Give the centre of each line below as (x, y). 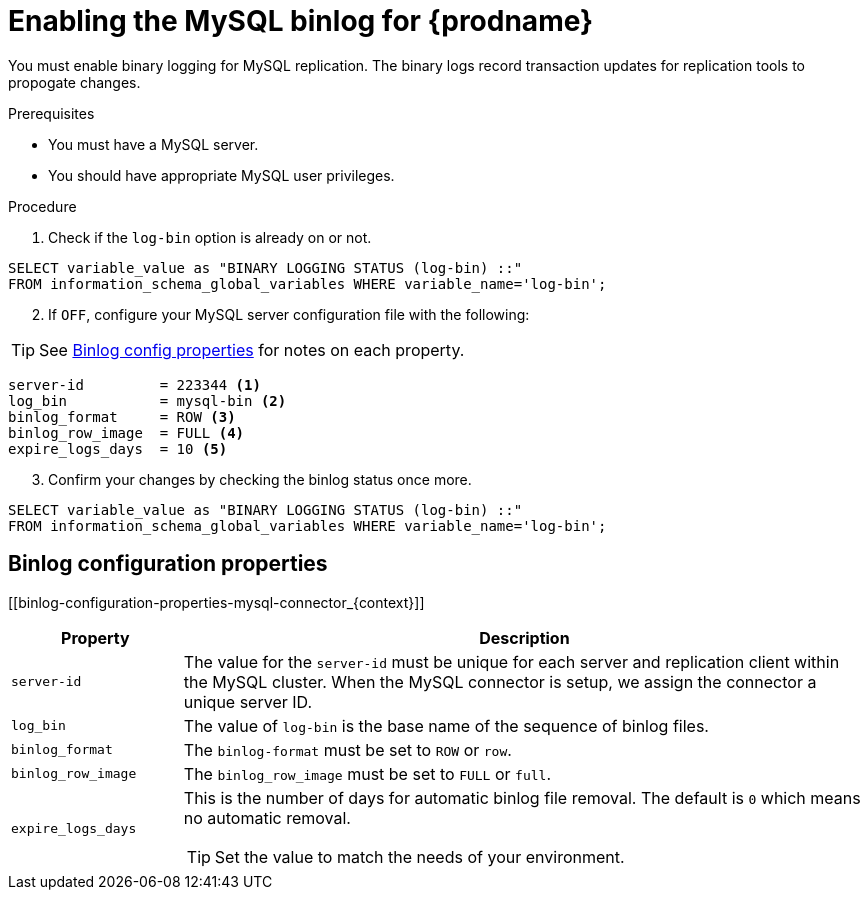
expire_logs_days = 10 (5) (118, 448)
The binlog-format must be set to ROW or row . (347, 749)
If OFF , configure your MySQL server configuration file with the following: (289, 314)
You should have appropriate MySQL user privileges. (221, 175)
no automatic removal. (267, 817)
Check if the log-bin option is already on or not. (210, 237)
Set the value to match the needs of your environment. (419, 856)
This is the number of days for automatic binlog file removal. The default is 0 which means (522, 797)
